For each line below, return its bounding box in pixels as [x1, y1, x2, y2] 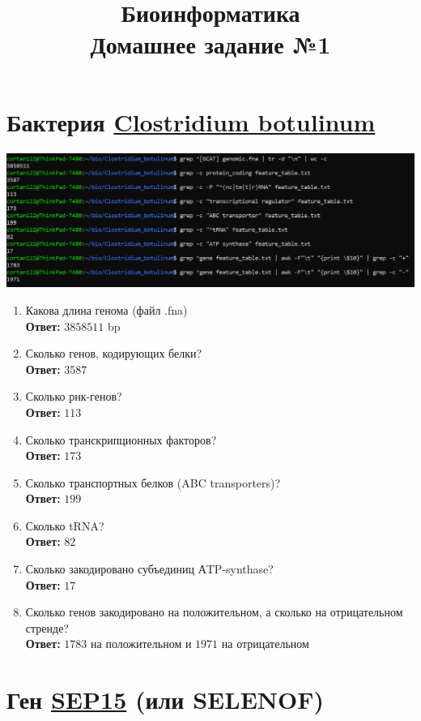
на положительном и [91, 635, 192, 652]
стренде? [25, 619, 69, 636]
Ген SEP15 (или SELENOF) [6, 683, 324, 716]
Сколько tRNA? [25, 517, 104, 534]
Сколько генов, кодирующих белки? [25, 345, 202, 362]
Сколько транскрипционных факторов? [25, 431, 217, 448]
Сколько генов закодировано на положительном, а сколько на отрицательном [25, 603, 403, 620]
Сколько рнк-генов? [25, 388, 122, 405]
